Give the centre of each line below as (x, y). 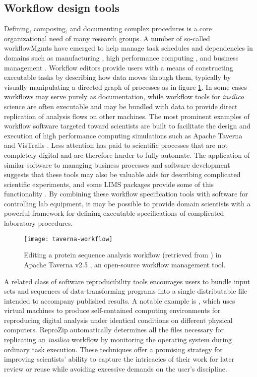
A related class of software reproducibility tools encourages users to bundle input (127, 281)
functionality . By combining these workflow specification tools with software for (126, 194)
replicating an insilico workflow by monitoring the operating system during (118, 340)
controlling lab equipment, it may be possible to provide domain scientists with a (127, 203)
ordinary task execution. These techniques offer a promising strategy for (113, 349)
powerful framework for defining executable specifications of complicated (114, 213)
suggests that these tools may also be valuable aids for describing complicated (122, 174)
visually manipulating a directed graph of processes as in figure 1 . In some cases (126, 87)
